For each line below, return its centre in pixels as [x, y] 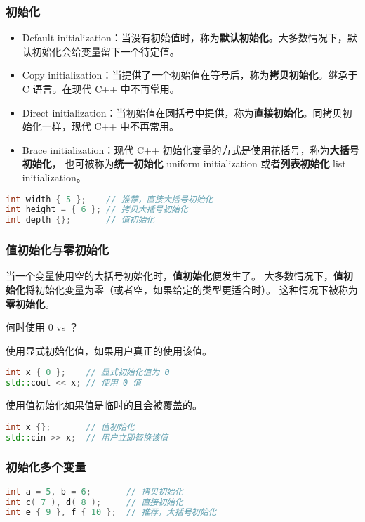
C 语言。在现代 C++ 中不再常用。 [101, 89]
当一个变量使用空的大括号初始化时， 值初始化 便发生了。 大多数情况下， [170, 276]
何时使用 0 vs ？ [42, 327]
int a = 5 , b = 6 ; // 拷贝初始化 [94, 491]
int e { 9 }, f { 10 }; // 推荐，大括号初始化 [111, 513]
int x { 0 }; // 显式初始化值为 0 [88, 373]
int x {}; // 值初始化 [70, 427]
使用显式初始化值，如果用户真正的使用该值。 [109, 350]
